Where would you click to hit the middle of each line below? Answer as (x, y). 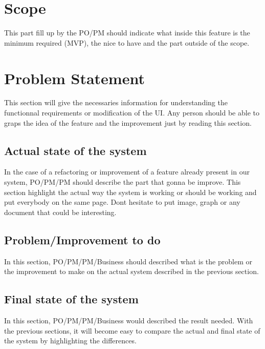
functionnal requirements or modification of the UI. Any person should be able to (132, 113)
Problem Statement (74, 78)
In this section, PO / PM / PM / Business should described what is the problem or (128, 261)
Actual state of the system (75, 150)
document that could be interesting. (60, 212)
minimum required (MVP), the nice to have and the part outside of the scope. (127, 42)
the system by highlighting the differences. (70, 341)
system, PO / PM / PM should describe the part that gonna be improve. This (123, 182)
